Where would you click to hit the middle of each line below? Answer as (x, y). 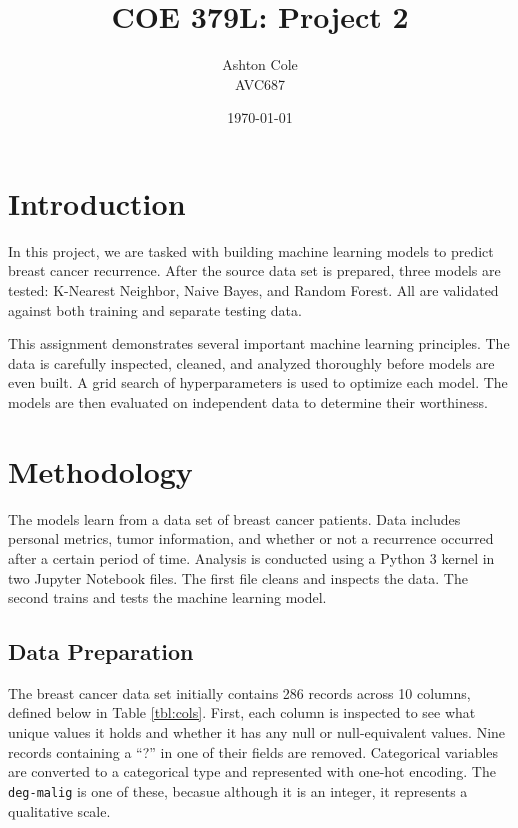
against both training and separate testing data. (155, 309)
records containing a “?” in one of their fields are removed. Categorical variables (253, 751)
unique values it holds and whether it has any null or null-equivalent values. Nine (257, 732)
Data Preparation (101, 651)
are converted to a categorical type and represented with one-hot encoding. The (252, 771)
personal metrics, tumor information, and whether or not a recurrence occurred (251, 538)
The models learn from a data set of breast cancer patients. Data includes (234, 518)
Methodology (100, 470)
